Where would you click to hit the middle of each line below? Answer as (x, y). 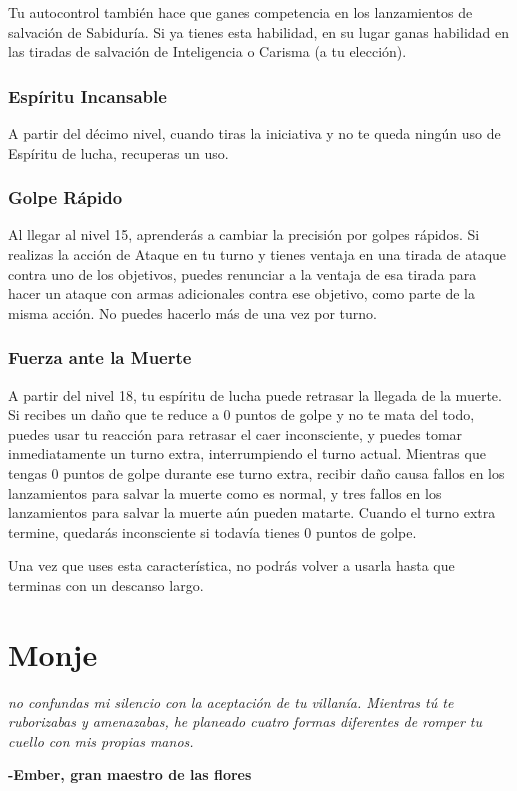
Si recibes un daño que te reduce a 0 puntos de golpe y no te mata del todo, (241, 414)
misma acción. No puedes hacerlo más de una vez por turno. (192, 312)
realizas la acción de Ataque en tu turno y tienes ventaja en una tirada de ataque (257, 254)
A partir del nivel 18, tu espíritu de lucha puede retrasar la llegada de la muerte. (255, 394)
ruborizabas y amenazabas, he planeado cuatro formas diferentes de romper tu (245, 721)
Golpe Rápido (65, 197)
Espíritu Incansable (87, 95)
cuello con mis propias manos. (101, 740)
